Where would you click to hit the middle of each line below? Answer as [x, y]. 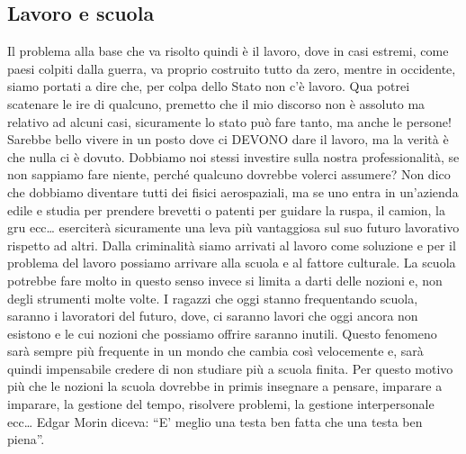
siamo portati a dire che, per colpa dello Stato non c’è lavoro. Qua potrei [209, 86]
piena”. [26, 439]
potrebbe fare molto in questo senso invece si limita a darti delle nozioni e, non [225, 280]
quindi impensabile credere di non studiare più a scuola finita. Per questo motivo [230, 368]
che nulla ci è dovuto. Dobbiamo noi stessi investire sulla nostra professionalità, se [233, 156]
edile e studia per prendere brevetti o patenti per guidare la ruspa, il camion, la [226, 209]
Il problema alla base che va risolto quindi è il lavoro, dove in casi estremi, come [228, 51]
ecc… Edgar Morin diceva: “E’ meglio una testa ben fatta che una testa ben [215, 421]
